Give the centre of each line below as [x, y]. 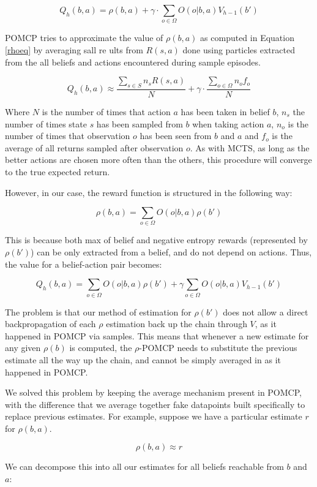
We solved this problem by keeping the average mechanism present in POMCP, [153, 392]
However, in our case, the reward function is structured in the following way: [149, 192]
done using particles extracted [239, 49]
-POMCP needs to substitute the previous [218, 348]
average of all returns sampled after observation [94, 147]
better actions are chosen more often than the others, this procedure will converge [158, 160]
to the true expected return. [58, 171]
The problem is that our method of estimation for [98, 311]
